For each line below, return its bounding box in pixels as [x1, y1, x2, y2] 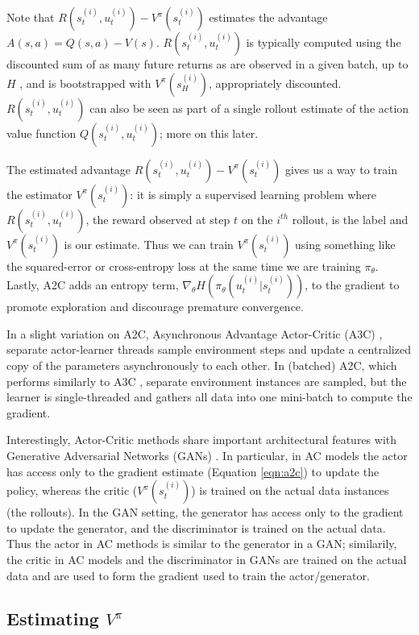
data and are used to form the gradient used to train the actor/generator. [6, 567, 370, 583]
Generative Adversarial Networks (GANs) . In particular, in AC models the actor [6, 446, 408, 463]
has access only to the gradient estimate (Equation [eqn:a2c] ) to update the [6, 463, 380, 479]
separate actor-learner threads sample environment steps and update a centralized [6, 341, 411, 358]
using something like [295, 235, 396, 252]
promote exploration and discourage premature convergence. [6, 298, 304, 315]
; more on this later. [159, 124, 259, 141]
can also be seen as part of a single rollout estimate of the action [89, 99, 409, 116]
